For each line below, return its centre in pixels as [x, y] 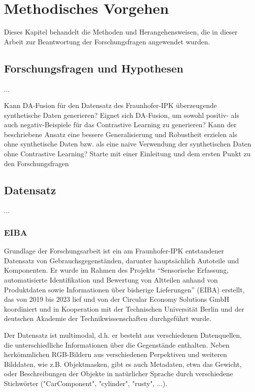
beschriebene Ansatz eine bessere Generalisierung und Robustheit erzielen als [121, 134]
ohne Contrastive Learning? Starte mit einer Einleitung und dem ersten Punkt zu [127, 154]
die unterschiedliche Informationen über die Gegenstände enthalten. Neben [117, 344]
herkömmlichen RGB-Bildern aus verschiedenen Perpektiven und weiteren [115, 354]
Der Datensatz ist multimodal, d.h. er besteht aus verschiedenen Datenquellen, [123, 335]
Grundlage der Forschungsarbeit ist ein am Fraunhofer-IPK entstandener [114, 251]
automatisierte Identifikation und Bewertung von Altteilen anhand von [111, 280]
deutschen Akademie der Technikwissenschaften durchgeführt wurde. [108, 318]
